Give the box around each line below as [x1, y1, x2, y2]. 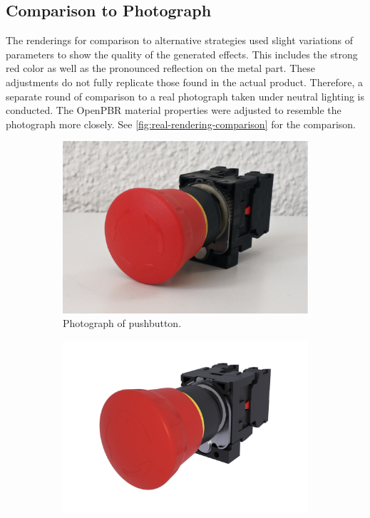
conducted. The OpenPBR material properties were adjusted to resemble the [6, 103, 341, 118]
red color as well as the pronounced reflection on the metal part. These [6, 61, 315, 76]
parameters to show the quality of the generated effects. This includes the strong [6, 46, 358, 61]
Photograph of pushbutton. [63, 316, 182, 331]
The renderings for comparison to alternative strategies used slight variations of [6, 33, 353, 48]
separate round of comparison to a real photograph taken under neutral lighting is [6, 88, 365, 103]
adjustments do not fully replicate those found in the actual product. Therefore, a [6, 74, 363, 89]
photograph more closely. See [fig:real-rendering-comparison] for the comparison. [6, 116, 356, 131]
